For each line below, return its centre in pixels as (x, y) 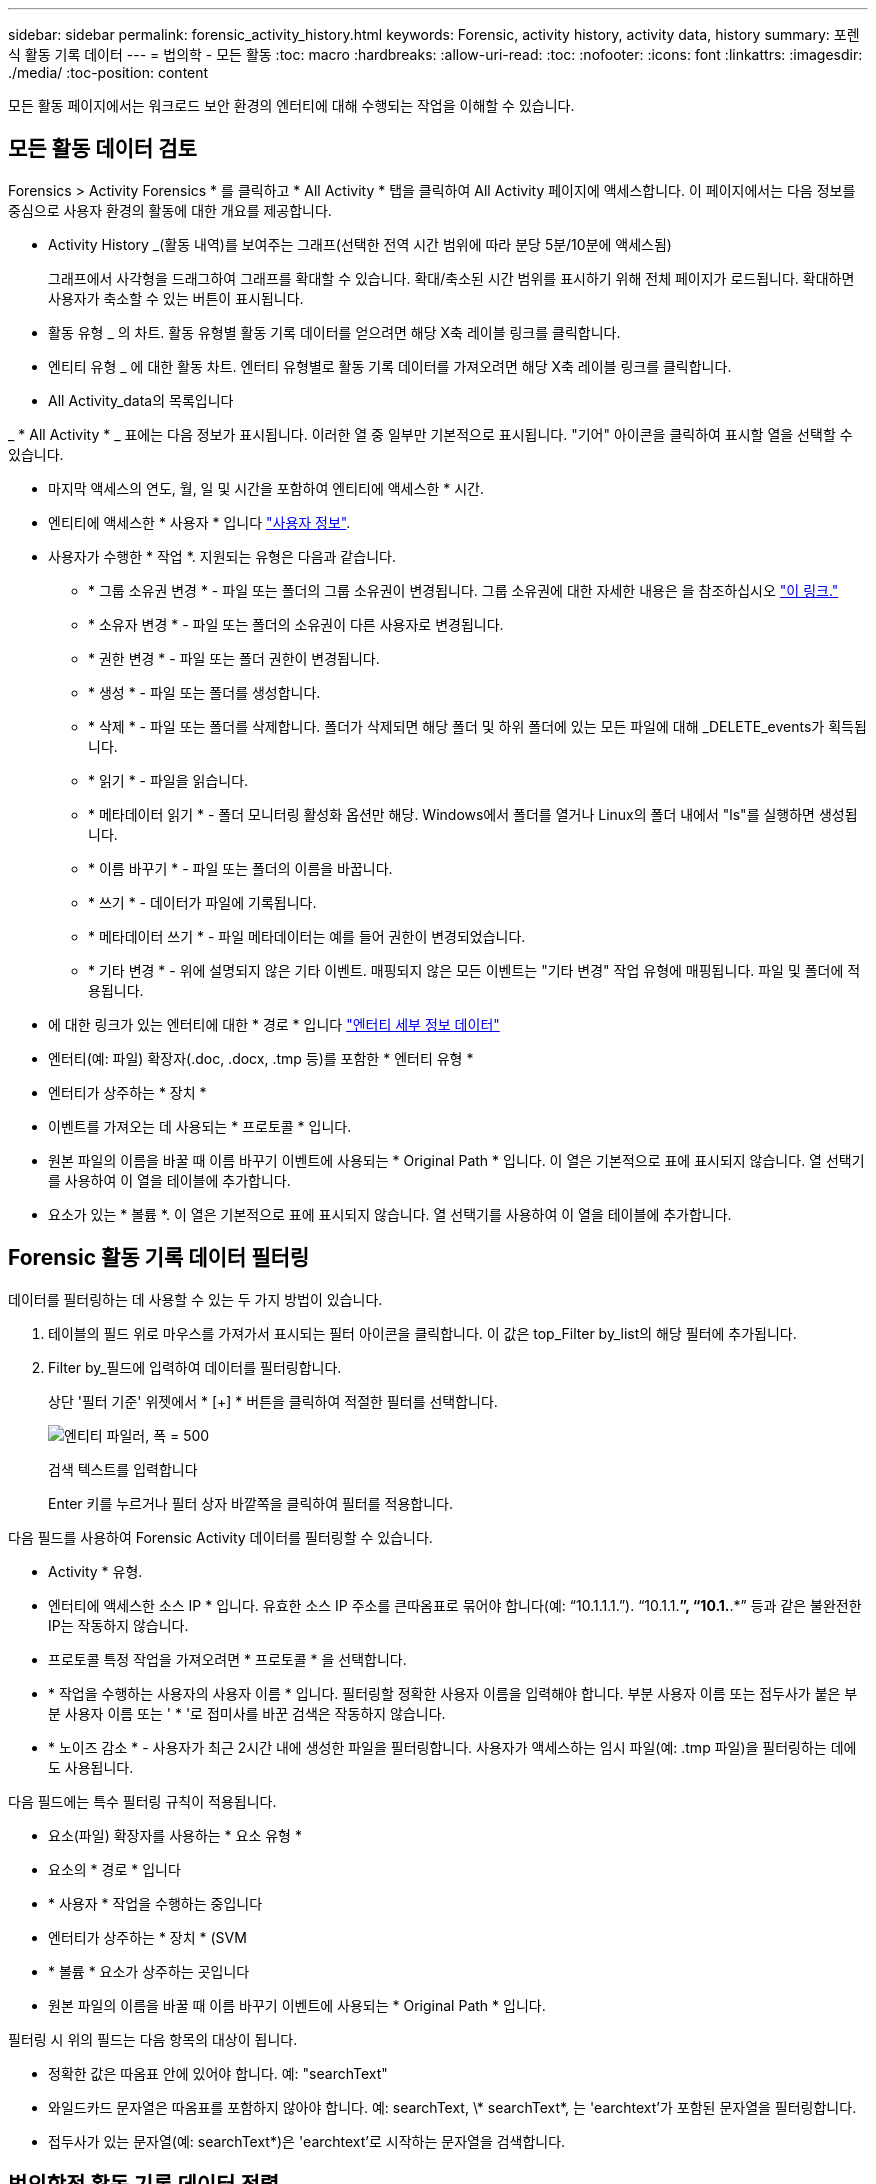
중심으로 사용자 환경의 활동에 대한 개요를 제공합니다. (170, 210)
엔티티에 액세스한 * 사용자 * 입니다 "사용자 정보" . (199, 522)
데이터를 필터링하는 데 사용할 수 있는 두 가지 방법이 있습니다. (195, 1299)
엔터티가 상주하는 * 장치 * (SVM (147, 1937)
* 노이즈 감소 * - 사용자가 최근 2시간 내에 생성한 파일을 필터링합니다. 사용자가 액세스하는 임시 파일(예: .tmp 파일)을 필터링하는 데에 (452, 1747)
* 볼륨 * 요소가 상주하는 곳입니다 (149, 1971)
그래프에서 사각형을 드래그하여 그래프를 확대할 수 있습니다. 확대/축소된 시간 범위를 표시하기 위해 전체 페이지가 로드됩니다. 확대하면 (451, 278)
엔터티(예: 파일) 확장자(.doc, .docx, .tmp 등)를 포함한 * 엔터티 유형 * (261, 1058)
